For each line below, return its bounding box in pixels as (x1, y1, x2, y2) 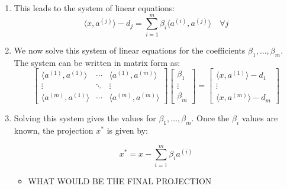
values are (241, 112, 278, 124)
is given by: (107, 124, 148, 137)
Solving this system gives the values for (14, 112, 156, 124)
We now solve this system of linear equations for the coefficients (14, 44, 246, 56)
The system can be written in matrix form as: (14, 56, 180, 68)
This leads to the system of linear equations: (14, 2, 175, 14)
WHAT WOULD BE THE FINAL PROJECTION (28, 174, 212, 187)
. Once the (191, 112, 230, 124)
